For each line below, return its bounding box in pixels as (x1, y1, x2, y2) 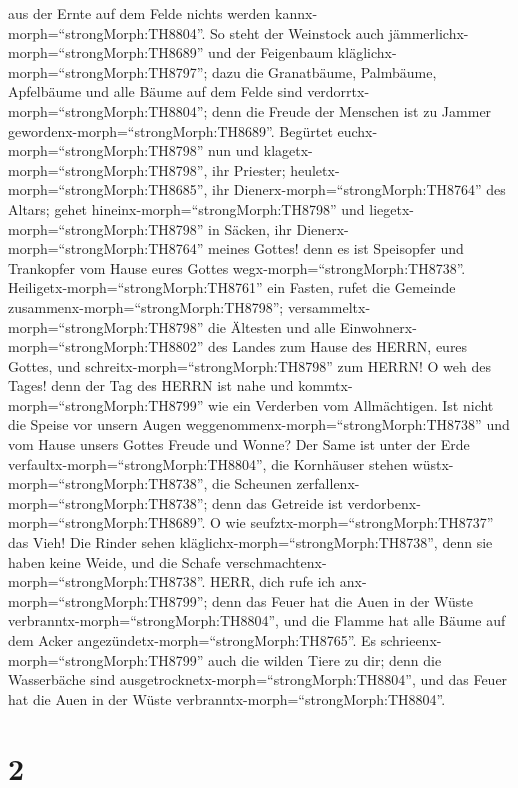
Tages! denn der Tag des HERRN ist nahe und (8, 375, 294, 396)
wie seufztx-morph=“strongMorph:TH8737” (225, 512, 494, 533)
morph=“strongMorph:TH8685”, (8, 179, 208, 200)
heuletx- (290, 159, 340, 180)
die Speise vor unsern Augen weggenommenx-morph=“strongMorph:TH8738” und (8, 414, 510, 435)
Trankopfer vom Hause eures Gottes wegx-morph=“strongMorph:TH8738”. (8, 257, 466, 278)
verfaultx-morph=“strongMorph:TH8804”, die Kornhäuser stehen (8, 453, 408, 474)
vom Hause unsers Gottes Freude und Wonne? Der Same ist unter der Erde (8, 434, 470, 455)
